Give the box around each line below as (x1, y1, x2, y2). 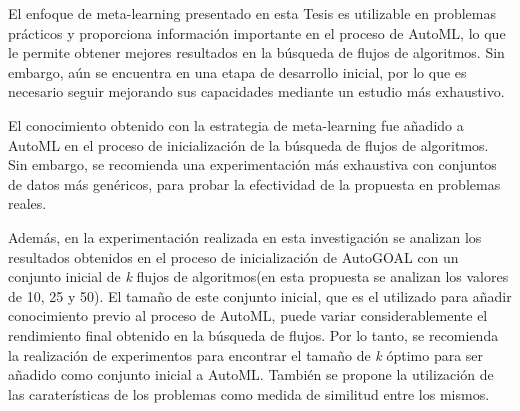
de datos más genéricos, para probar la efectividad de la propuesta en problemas (8, 173, 501, 194)
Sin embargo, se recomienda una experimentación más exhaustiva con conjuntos (8, 154, 497, 175)
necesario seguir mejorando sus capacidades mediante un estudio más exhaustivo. (8, 81, 505, 102)
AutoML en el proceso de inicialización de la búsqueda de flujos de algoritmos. (8, 134, 489, 155)
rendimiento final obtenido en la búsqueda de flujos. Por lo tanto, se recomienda (8, 324, 499, 345)
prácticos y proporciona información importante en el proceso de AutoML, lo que (8, 22, 506, 43)
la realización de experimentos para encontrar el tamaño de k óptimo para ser (8, 344, 484, 365)
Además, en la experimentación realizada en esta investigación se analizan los (8, 226, 482, 247)
